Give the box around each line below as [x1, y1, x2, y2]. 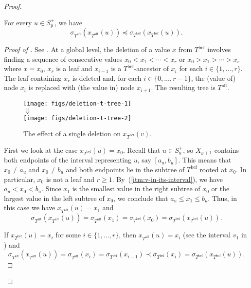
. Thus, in [208, 193, 237, 203]
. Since [41, 183, 61, 194]
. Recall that [123, 144, 161, 155]
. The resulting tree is [151, 82, 215, 92]
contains [214, 144, 239, 155]
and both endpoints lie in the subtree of [66, 164, 185, 174]
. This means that [178, 155, 232, 165]
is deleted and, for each [72, 72, 142, 83]
